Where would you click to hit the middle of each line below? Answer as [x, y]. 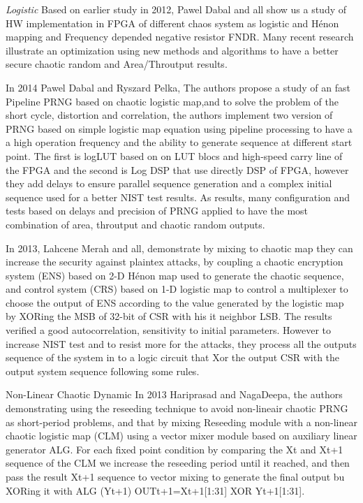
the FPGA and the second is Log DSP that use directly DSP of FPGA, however [177, 169]
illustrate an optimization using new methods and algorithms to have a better [172, 50]
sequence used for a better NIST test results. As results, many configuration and [178, 197]
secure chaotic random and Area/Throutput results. [117, 64]
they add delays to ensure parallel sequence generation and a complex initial [169, 183]
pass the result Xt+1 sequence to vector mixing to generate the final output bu [175, 476]
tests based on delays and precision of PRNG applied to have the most [157, 211]
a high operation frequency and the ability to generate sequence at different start [179, 142]
